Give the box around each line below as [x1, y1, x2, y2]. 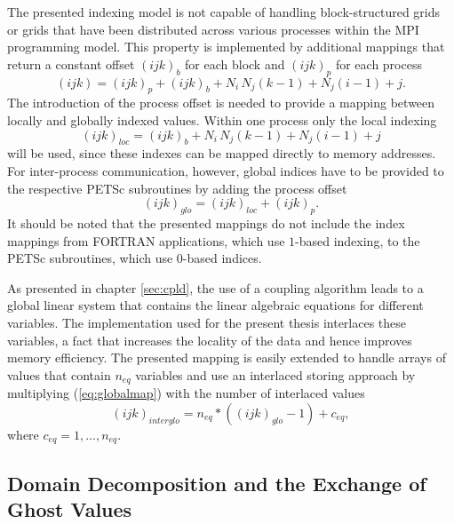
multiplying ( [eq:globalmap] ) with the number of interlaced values [7, 384, 365, 402]
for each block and [185, 54, 285, 73]
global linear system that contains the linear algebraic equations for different [7, 296, 424, 314]
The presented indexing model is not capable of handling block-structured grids [7, 3, 441, 20]
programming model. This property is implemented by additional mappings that [7, 37, 445, 56]
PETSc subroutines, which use [7, 249, 173, 267]
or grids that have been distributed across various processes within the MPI [7, 20, 419, 38]
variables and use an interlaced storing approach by [135, 365, 416, 384]
